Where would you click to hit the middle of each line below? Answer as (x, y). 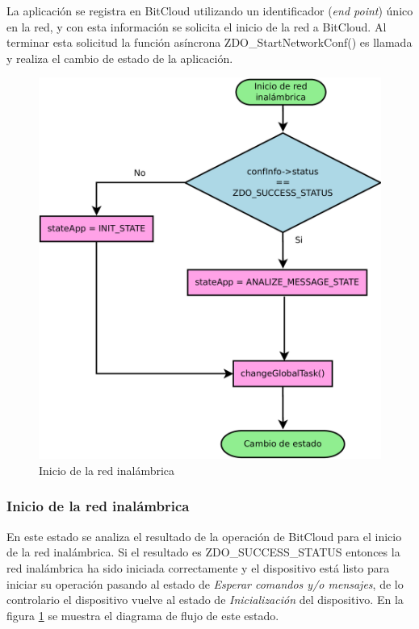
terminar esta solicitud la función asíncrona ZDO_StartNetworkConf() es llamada (209, 42)
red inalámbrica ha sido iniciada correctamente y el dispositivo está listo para (198, 567)
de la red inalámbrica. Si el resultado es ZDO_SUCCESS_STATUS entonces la (203, 552)
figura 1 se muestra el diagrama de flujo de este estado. (143, 615)
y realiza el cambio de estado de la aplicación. (120, 58)
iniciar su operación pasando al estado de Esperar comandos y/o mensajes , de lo (205, 583)
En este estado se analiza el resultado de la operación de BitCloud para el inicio (204, 536)
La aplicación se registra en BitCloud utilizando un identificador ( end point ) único (210, 10)
